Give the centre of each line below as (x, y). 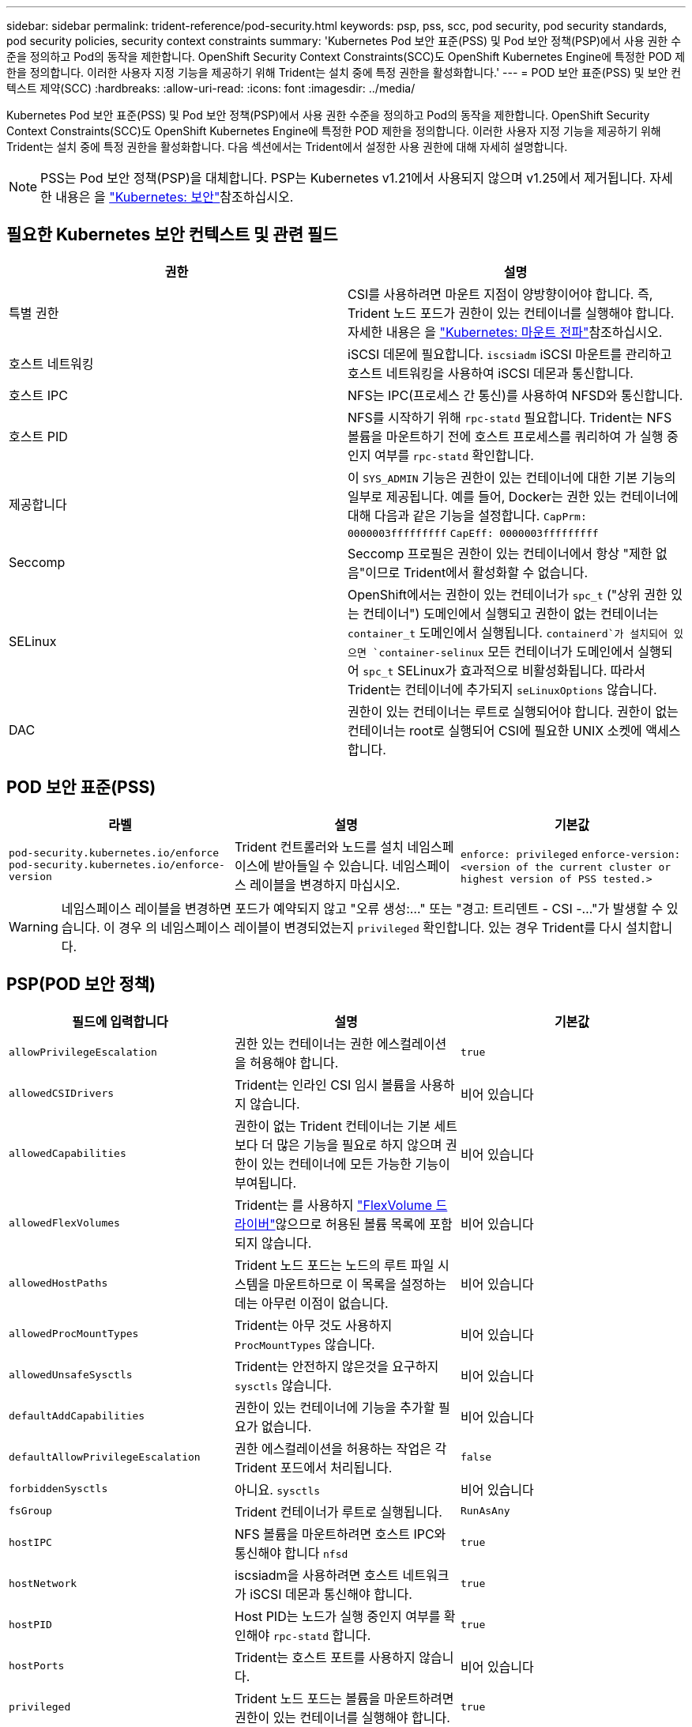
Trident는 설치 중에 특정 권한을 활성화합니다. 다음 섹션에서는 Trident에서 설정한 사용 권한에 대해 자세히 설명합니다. (287, 147)
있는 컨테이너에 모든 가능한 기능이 (355, 1164)
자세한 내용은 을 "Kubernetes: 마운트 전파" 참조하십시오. (505, 332)
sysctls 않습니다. (283, 1385)
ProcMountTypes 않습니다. (305, 1344)
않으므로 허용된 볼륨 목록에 (350, 1224)
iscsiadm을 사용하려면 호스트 (317, 1575)
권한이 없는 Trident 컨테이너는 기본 (332, 1126)
